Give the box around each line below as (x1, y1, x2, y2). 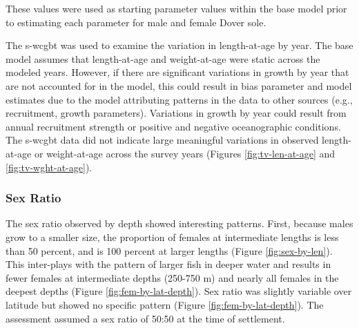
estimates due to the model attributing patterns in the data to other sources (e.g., (6, 92, 353, 106)
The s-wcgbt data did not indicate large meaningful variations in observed (6, 133, 319, 147)
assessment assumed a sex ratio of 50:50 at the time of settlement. (6, 311, 285, 325)
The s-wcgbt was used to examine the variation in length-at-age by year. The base (6, 38, 353, 52)
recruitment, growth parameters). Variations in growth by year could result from (6, 106, 347, 120)
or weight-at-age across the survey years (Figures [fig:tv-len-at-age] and (34, 146, 336, 160)
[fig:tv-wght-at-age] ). (6, 160, 93, 174)
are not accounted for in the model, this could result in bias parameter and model (6, 78, 352, 93)
